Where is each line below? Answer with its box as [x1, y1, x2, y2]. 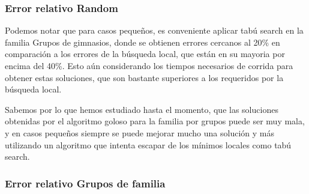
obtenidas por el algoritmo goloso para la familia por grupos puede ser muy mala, [5, 115, 305, 127]
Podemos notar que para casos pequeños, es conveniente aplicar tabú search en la [5, 24, 304, 37]
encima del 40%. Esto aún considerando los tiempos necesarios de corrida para [5, 59, 293, 71]
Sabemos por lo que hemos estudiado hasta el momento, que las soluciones [5, 103, 278, 115]
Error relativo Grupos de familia [5, 175, 166, 190]
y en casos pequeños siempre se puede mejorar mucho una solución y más [5, 126, 274, 139]
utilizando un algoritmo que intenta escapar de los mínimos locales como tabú [5, 138, 292, 151]
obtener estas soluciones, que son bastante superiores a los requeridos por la [5, 71, 284, 83]
